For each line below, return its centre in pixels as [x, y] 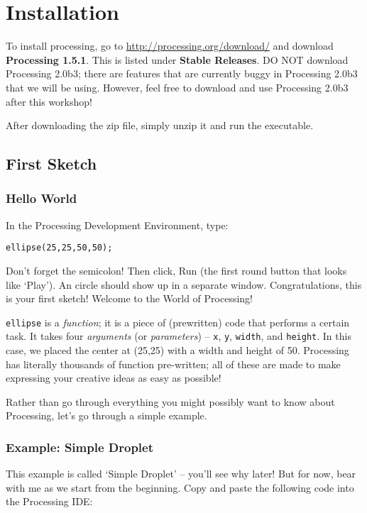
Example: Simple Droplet [80, 447]
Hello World [42, 198]
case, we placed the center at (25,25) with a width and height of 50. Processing [177, 350]
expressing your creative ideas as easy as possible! [114, 378]
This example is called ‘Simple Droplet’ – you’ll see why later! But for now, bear [181, 474]
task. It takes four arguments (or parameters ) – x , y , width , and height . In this [179, 336]
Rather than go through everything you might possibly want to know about [170, 401]
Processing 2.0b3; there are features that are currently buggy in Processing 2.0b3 [182, 73]
